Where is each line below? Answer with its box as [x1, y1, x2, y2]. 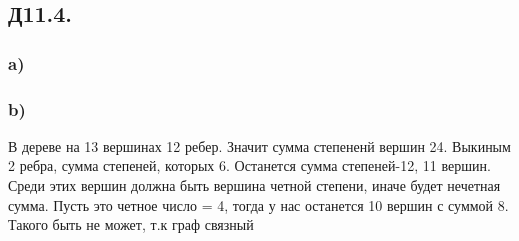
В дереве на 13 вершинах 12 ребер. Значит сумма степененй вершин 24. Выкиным [8, 135, 511, 156]
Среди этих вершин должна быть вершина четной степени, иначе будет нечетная [8, 175, 501, 196]
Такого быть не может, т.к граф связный [8, 214, 254, 235]
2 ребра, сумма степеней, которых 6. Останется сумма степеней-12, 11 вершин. [8, 155, 491, 176]
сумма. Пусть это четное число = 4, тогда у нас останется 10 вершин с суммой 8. [8, 194, 509, 215]
